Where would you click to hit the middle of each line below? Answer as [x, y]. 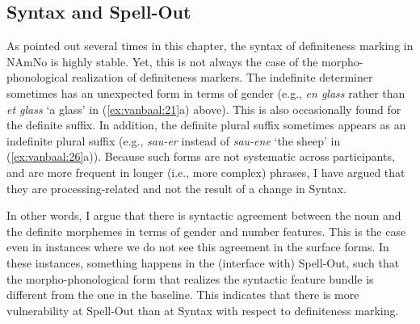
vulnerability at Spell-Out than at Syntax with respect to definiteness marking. [203, 310]
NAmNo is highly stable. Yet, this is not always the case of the [162, 61]
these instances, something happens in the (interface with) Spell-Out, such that [203, 262]
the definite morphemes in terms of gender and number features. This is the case [206, 231]
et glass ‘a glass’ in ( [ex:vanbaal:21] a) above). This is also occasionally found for [204, 109]
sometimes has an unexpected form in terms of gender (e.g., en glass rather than [206, 93]
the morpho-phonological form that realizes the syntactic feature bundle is [190, 278]
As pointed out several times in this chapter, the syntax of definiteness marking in [210, 46]
